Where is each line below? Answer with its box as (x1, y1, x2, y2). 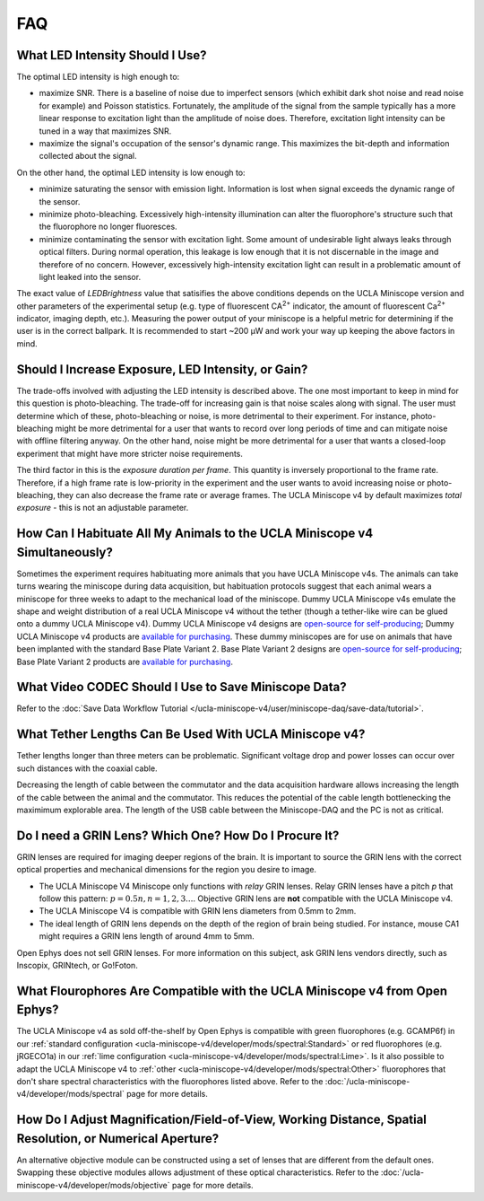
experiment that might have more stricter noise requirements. (16, 448, 244, 459)
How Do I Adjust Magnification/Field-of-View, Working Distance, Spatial (16, 1112, 428, 1127)
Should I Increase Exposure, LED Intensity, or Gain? (16, 362, 308, 377)
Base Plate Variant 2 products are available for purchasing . (16, 656, 233, 667)
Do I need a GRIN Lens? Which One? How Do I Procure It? (16, 828, 340, 843)
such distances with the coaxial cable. (16, 763, 158, 774)
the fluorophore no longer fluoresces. (39, 221, 178, 232)
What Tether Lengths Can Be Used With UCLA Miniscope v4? (16, 727, 366, 742)
